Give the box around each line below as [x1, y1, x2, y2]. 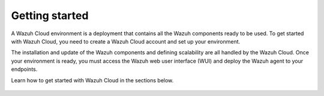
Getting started [11, 9, 89, 22]
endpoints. [11, 66, 38, 73]
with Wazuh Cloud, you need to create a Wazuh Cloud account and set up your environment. [11, 38, 241, 45]
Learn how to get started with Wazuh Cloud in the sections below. [11, 76, 174, 83]
